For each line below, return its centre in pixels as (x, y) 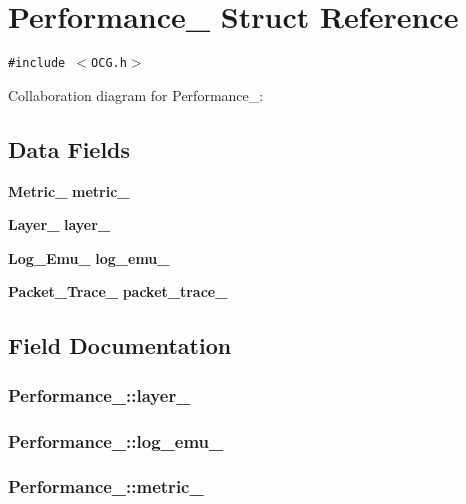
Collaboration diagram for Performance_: (136, 94)
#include (37, 63)
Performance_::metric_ (106, 486)
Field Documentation (120, 345)
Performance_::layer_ (99, 394)
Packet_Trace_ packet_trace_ (118, 291)
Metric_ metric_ (69, 190)
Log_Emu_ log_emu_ (89, 257)
